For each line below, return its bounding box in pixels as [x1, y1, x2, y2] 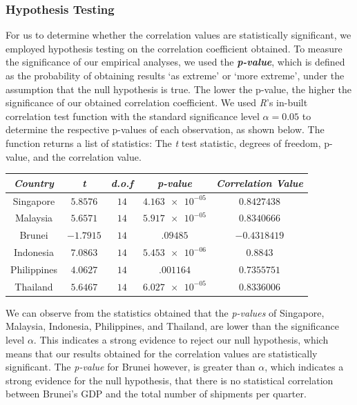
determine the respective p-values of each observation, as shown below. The [6, 122, 325, 137]
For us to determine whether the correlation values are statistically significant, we [6, 28, 351, 42]
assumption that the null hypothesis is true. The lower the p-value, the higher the [6, 81, 352, 96]
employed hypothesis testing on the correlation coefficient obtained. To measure [6, 41, 342, 55]
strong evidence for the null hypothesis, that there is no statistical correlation [6, 373, 334, 387]
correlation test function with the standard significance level [6, 108, 260, 123]
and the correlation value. [33, 149, 142, 164]
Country [14, 175, 54, 190]
